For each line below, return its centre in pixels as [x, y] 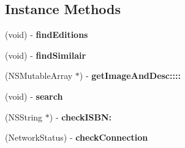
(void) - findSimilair [46, 55]
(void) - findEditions [47, 35]
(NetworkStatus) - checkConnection [77, 137]
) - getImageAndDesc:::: [130, 76]
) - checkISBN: [81, 117]
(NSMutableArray [39, 76]
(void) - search [34, 96]
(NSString [24, 117]
